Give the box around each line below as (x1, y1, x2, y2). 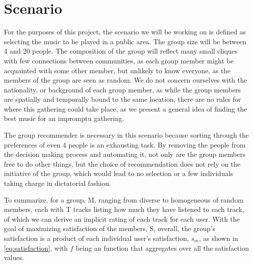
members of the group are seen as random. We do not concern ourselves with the (4, 75, 247, 85)
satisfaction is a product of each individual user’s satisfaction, (4, 233, 189, 243)
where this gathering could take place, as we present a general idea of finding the (4, 103, 247, 114)
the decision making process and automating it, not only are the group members (4, 149, 246, 159)
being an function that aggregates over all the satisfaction (76, 242, 249, 253)
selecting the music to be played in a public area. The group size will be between (4, 36, 247, 46)
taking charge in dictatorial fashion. (4, 178, 111, 188)
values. (4, 252, 24, 263)
